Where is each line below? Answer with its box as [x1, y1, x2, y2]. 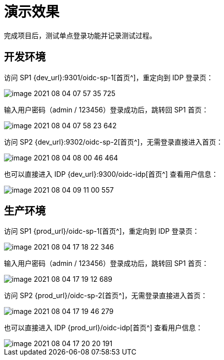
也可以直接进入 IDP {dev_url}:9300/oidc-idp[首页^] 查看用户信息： [4, 169, 219, 178]
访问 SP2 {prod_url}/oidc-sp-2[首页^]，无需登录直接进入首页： [4, 291, 208, 300]
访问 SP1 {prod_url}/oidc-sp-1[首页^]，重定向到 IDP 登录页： [4, 227, 199, 236]
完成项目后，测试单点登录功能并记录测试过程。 [4, 31, 156, 40]
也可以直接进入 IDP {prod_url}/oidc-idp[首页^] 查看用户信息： [4, 323, 203, 332]
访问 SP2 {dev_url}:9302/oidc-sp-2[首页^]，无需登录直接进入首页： [4, 137, 223, 146]
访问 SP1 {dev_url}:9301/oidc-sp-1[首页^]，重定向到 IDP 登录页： [4, 73, 214, 82]
